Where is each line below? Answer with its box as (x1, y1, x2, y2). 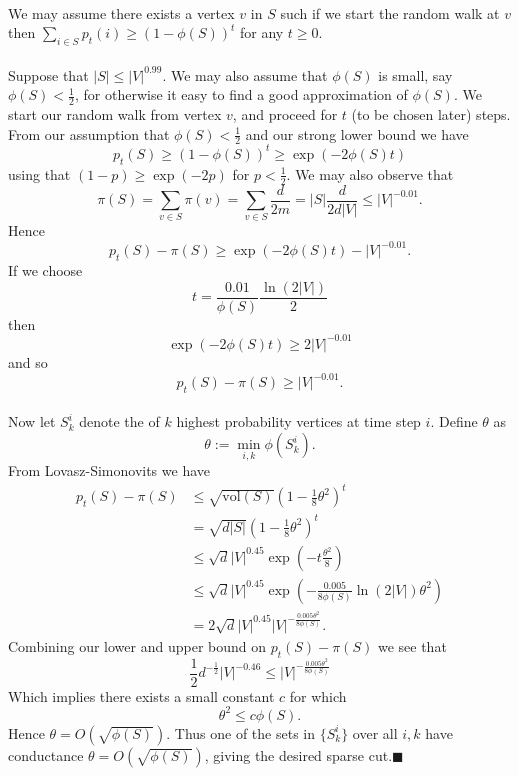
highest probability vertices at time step (176, 411, 421, 432)
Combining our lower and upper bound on (8, 635, 267, 656)
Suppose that (8, 64, 89, 85)
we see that (377, 635, 447, 656)
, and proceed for (232, 104, 338, 124)
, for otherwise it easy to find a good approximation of (74, 84, 408, 105)
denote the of (79, 411, 160, 432)
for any (239, 22, 284, 43)
